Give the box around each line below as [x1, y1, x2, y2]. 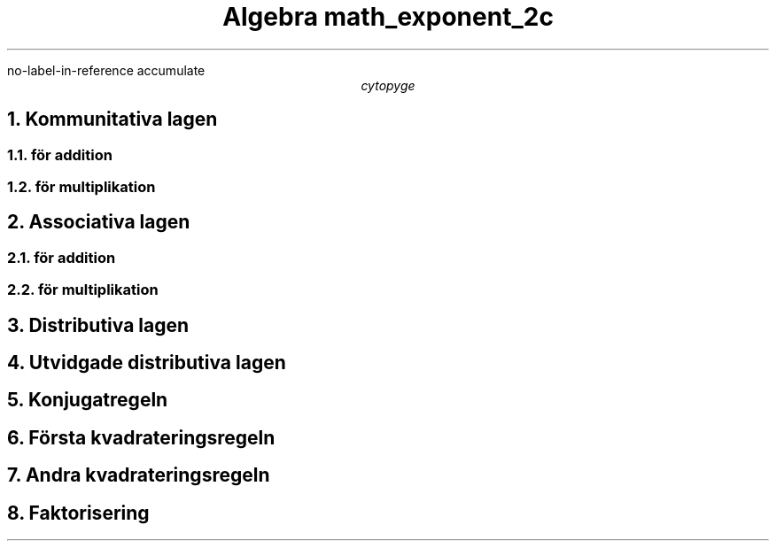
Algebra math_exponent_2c [222, 2, 554, 32]
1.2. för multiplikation [7, 177, 156, 196]
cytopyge [361, 77, 415, 93]
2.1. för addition [7, 248, 116, 266]
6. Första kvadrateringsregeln [7, 426, 275, 449]
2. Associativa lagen [7, 211, 190, 234]
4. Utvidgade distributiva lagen [7, 351, 286, 374]
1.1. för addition [7, 145, 113, 164]
